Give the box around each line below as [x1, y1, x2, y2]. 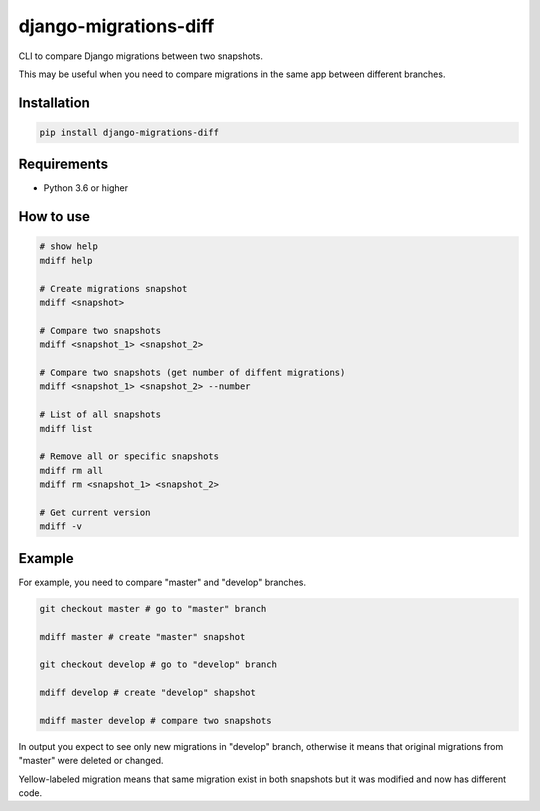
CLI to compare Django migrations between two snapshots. [18, 50, 264, 62]
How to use [18, 208, 90, 225]
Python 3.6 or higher [43, 182, 129, 194]
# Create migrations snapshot [39, 283, 188, 294]
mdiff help [39, 255, 93, 266]
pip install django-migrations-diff [39, 126, 220, 138]
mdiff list [39, 423, 93, 434]
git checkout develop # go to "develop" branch [39, 659, 277, 670]
